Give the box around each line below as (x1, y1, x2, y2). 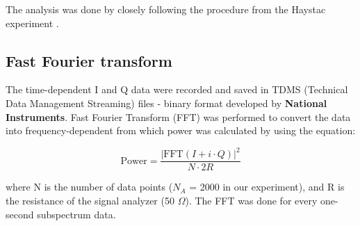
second (6, 207, 34, 221)
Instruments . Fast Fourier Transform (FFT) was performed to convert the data (6, 109, 351, 124)
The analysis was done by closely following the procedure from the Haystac (6, 2, 326, 16)
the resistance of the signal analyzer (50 (6, 193, 174, 207)
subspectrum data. (37, 207, 116, 221)
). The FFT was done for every (185, 193, 318, 207)
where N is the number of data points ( (6, 179, 173, 194)
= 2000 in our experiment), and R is (189, 179, 345, 194)
